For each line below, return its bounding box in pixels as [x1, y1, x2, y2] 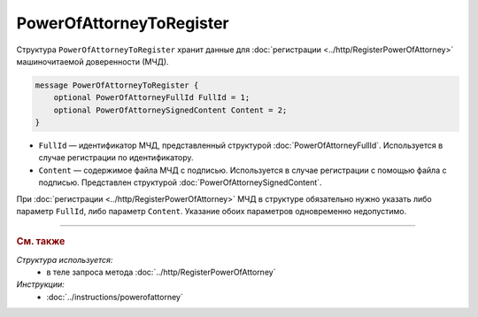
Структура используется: [16, 254, 113, 265]
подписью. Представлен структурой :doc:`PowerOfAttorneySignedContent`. [38, 177, 322, 188]
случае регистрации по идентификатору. [38, 152, 194, 163]
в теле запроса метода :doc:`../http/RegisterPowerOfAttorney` [46, 267, 276, 278]
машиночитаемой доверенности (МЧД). [16, 56, 169, 66]
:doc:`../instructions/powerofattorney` [46, 291, 183, 302]
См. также [16, 236, 66, 248]
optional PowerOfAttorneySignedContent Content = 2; [53, 104, 288, 115]
